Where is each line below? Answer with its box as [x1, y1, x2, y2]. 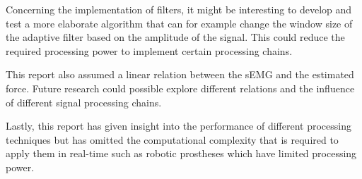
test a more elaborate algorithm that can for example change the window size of [6, 16, 353, 30]
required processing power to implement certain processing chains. [6, 43, 293, 58]
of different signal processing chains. [6, 94, 162, 109]
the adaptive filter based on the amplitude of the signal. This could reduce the [6, 30, 345, 44]
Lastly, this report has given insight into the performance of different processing [6, 118, 351, 133]
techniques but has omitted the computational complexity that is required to [6, 132, 339, 147]
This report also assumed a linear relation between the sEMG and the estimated [6, 67, 354, 82]
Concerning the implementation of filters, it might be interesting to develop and [6, 2, 352, 16]
